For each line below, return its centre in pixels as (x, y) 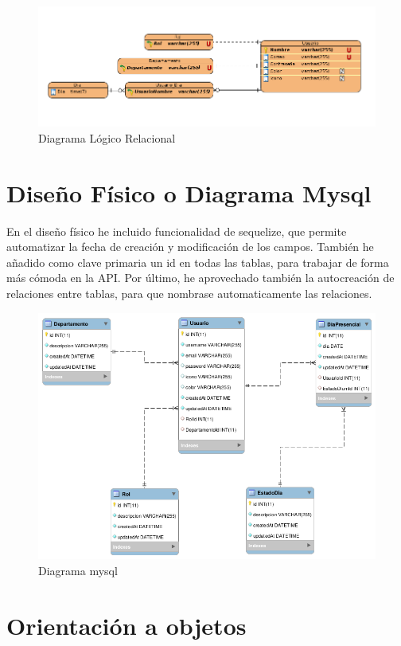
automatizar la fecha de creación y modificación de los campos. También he (190, 247)
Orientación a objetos (127, 625)
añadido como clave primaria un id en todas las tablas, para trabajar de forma (198, 262)
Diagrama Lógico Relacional (107, 137)
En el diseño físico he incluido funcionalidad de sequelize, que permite (177, 231)
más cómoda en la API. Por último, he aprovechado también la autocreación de (200, 278)
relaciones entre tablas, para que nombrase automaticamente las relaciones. (189, 293)
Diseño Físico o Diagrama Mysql (189, 192)
